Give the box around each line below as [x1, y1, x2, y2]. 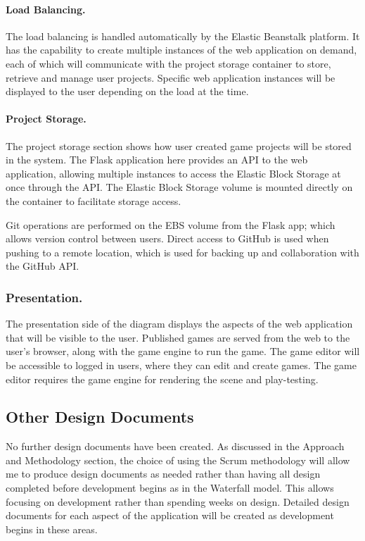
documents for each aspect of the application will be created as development [6, 508, 334, 523]
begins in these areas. [6, 521, 98, 536]
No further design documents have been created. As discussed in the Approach [6, 439, 345, 454]
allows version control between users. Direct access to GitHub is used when [6, 231, 329, 246]
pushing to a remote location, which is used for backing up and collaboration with [6, 244, 359, 259]
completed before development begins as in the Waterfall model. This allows [6, 480, 334, 495]
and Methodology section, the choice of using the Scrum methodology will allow [6, 452, 350, 467]
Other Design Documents [6, 406, 194, 428]
